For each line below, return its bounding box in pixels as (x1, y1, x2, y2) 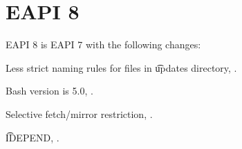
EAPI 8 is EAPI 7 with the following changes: (6, 37, 201, 52)
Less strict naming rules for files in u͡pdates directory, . (6, 60, 237, 74)
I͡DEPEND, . (6, 130, 59, 144)
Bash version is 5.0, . (6, 83, 93, 98)
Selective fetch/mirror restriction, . (6, 106, 153, 121)
